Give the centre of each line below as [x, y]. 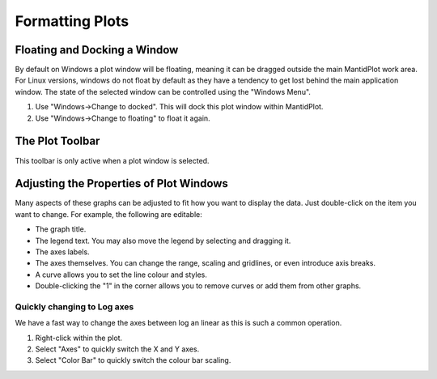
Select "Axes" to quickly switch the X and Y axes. [117, 349]
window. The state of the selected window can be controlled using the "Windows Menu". [163, 92]
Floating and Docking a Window [97, 50]
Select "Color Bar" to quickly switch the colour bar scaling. [133, 360]
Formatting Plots [72, 21]
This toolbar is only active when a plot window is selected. [112, 160]
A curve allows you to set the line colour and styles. [121, 275]
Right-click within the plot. [79, 338]
